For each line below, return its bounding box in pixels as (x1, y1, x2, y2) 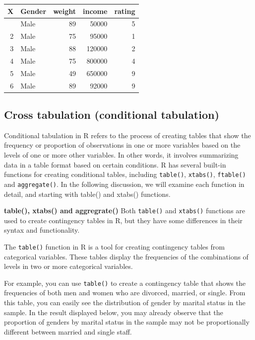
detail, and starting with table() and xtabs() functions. (4, 188, 171, 199)
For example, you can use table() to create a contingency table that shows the (4, 277, 246, 288)
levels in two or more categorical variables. (4, 261, 133, 271)
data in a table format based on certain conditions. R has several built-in (4, 159, 226, 170)
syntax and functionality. (4, 225, 80, 235)
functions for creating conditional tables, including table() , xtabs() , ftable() (4, 169, 246, 179)
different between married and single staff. (4, 326, 132, 337)
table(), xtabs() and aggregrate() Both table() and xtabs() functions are (4, 205, 246, 216)
